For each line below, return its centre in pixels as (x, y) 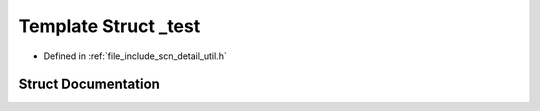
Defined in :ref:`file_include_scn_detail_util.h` (135, 56)
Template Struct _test (109, 26)
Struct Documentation (89, 84)
